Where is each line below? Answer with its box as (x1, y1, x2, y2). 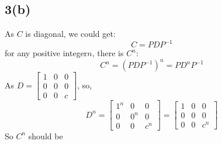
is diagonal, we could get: (25, 28, 116, 40)
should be (28, 129, 63, 142)
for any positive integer (5, 47, 88, 59)
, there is (92, 47, 124, 59)
